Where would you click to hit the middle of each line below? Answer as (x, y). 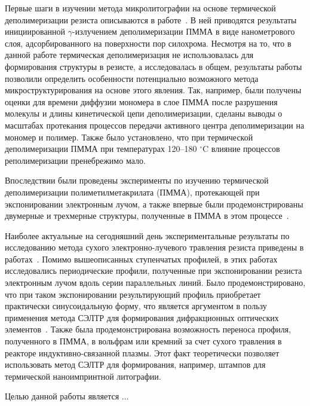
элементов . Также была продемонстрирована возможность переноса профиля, (148, 329)
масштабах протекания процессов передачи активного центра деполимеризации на (155, 125)
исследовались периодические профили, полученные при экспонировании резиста (154, 271)
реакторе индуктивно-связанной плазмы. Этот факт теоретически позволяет (142, 352)
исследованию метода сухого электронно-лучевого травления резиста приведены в (154, 247)
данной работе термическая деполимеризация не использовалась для (129, 55)
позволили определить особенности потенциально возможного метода (132, 78)
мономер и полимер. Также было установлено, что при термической (129, 137)
